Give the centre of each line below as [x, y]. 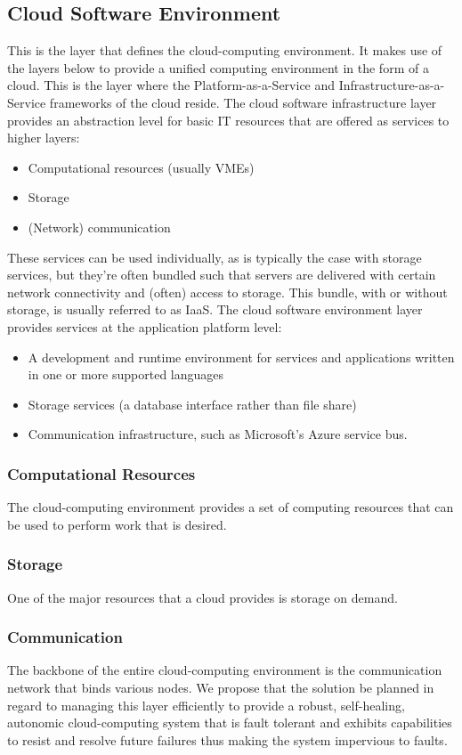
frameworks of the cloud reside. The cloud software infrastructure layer [243, 102]
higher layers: [44, 138]
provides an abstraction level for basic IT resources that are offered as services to [228, 120]
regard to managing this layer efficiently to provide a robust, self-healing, [206, 705]
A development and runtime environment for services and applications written [241, 357]
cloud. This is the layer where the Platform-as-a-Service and [171, 85]
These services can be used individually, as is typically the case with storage [215, 257]
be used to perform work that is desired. [117, 524]
